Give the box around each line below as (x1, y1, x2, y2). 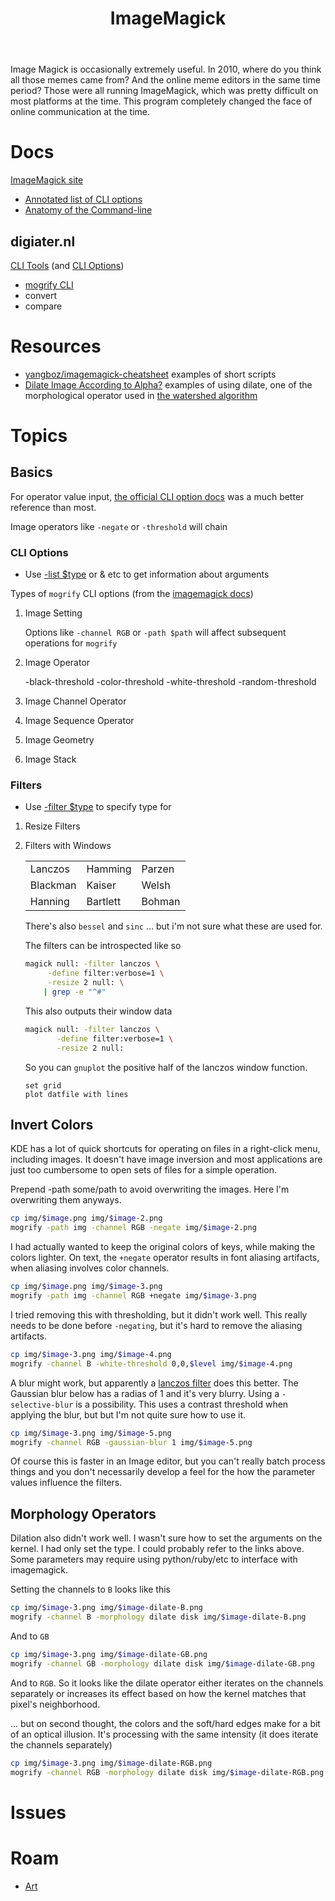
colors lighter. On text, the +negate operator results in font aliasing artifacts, (10, 1252, 320, 1264)
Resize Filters (24, 820, 81, 832)
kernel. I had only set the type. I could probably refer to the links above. (10, 1543, 305, 1555)
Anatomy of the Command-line (24, 204, 153, 216)
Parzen (141, 862, 175, 876)
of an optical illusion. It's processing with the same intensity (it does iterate (10, 1728, 319, 1740)
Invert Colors (10, 1116, 94, 1133)
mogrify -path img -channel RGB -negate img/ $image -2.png (10, 1223, 257, 1233)
